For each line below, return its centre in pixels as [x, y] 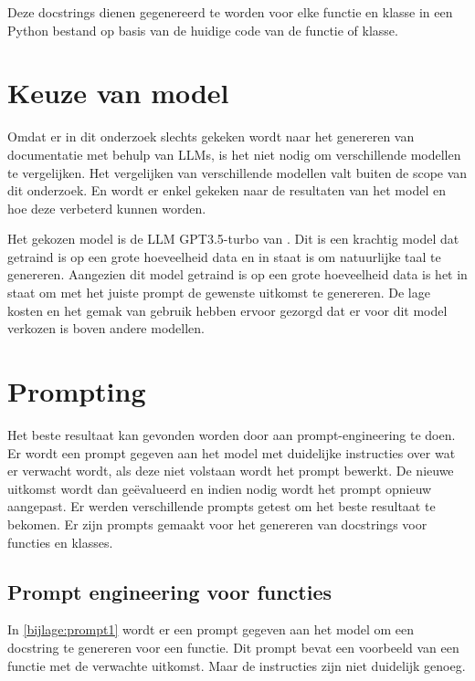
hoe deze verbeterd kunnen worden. [107, 208]
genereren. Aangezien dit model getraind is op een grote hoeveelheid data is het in [237, 274]
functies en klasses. [60, 542]
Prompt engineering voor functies [170, 591]
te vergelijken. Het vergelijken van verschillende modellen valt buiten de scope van [237, 172]
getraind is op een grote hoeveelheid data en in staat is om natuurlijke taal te [224, 256]
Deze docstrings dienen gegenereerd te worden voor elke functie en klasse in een [230, 12]
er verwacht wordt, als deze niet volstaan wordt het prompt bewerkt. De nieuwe [231, 471]
